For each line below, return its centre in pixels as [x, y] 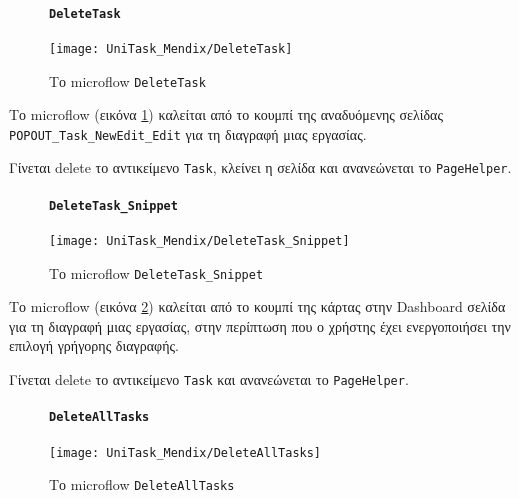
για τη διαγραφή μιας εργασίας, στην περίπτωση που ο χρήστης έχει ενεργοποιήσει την [260, 325]
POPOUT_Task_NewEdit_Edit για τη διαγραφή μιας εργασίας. [188, 133]
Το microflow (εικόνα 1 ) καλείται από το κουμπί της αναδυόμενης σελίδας [226, 114]
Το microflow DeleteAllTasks [142, 484]
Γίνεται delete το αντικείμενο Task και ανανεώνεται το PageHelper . [209, 379]
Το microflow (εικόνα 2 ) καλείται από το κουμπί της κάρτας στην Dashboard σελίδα [257, 306]
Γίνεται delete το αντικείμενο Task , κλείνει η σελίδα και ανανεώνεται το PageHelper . [260, 167]
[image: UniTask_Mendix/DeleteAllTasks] [185, 452]
